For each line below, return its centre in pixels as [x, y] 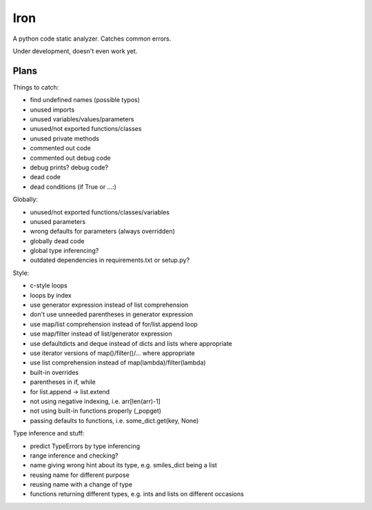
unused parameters [58, 221]
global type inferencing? [64, 251]
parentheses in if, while [63, 382]
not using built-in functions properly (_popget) [96, 411]
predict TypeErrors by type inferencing [85, 446]
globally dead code [57, 241]
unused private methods [65, 139]
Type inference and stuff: [49, 433]
